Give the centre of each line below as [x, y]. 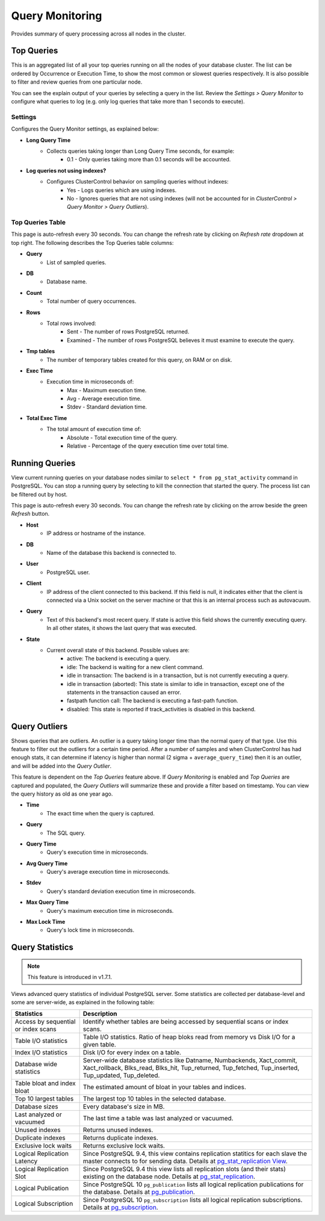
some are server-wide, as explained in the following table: [83, 1002]
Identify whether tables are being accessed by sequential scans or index [186, 1022]
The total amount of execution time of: [94, 429]
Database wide [36, 1064]
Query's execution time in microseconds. [97, 852]
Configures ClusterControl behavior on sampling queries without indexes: [138, 182]
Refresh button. [30, 514]
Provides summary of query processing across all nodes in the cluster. [98, 34]
